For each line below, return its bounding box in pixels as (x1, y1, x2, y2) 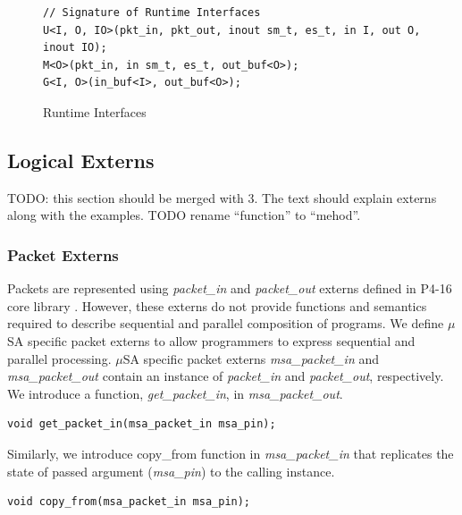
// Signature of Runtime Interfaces (43, 6, 261, 19)
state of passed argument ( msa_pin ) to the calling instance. (7, 461, 335, 480)
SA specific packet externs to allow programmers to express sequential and (7, 331, 416, 350)
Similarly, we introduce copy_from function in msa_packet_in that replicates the (7, 443, 454, 462)
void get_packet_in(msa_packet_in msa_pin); (7, 418, 276, 431)
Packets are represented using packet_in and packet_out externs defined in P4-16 (7, 279, 452, 298)
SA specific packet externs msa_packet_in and (122, 349, 380, 367)
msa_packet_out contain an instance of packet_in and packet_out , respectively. (7, 367, 444, 385)
